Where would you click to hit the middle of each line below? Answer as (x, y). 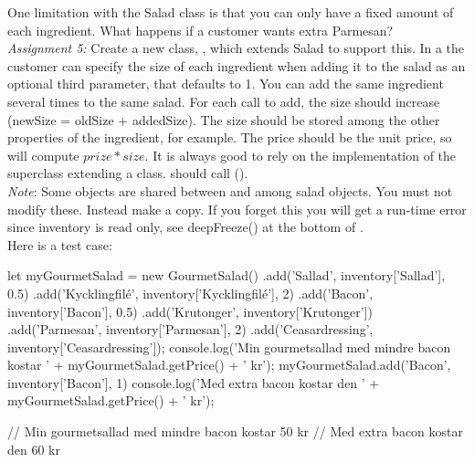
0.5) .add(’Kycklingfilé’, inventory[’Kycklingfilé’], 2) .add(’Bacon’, (190, 293)
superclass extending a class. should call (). (128, 173)
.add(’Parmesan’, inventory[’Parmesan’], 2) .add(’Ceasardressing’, (190, 329)
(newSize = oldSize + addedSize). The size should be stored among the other (224, 119)
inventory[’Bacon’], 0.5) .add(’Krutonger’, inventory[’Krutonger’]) (190, 311)
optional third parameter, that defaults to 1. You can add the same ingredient (226, 84)
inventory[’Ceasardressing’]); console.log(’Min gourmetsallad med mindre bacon (229, 346)
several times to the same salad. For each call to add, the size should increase (224, 101)
